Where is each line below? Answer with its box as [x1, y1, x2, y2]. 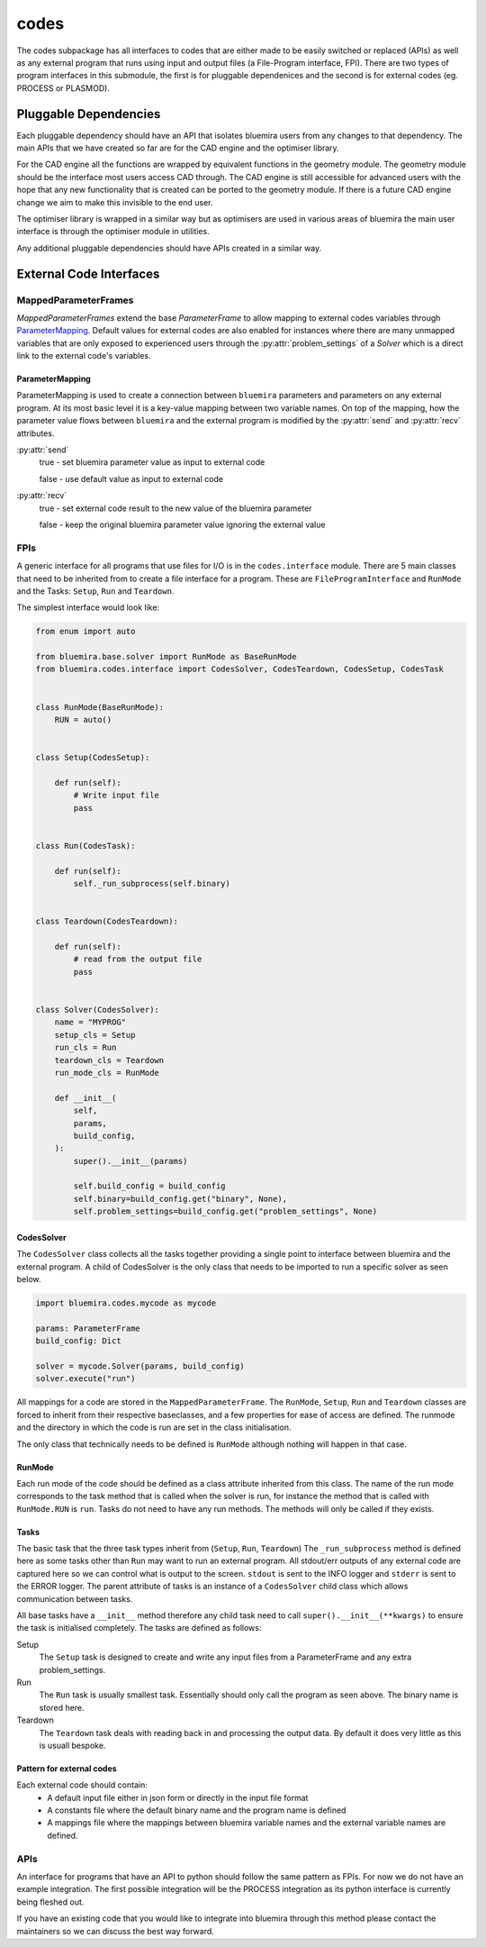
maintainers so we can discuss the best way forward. [16, 1925, 215, 1936]
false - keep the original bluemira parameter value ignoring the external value [39, 519, 326, 530]
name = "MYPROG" [54, 1017, 126, 1027]
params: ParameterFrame [35, 1323, 141, 1333]
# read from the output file [73, 954, 202, 964]
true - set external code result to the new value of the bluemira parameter [39, 503, 312, 514]
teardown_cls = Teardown [54, 1055, 165, 1065]
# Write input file [73, 790, 159, 801]
